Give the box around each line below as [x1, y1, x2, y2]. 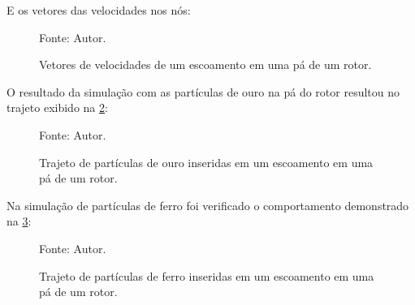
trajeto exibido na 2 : [6, 99, 108, 116]
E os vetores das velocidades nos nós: [6, 2, 191, 18]
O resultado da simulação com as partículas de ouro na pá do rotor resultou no [6, 83, 400, 100]
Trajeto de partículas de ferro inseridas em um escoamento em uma [39, 267, 374, 284]
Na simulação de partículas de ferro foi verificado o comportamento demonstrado [6, 196, 409, 213]
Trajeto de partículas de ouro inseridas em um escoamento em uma [39, 153, 374, 170]
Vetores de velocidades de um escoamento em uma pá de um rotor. [39, 56, 372, 73]
